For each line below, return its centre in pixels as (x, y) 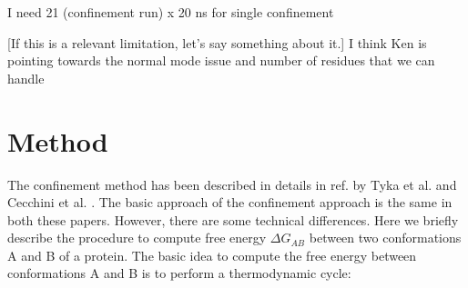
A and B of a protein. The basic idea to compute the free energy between (212, 255)
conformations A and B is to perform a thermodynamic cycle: (179, 273)
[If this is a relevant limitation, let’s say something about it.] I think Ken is (217, 42)
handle (26, 78)
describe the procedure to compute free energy (137, 238)
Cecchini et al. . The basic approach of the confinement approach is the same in (230, 202)
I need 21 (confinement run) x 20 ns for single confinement (171, 12)
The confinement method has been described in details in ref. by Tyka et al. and (232, 184)
